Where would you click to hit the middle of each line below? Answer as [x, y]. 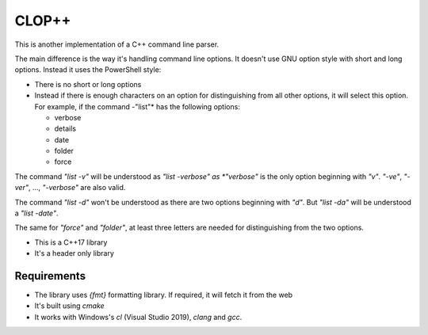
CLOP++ [43, 21]
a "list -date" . [36, 213]
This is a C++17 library [71, 242]
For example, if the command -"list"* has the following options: [138, 106]
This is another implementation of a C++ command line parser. [117, 44]
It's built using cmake [69, 306]
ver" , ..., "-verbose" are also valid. [70, 188]
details [65, 129]
